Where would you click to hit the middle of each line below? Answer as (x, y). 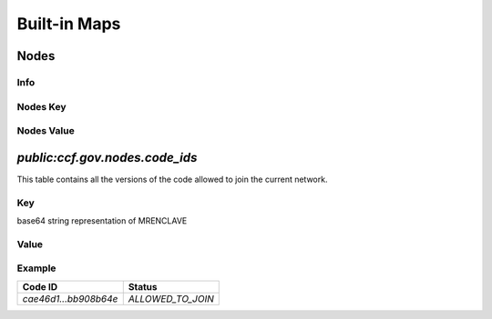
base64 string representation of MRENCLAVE (102, 220)
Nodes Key (42, 106)
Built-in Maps (69, 24)
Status (143, 286)
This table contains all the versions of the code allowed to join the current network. (172, 179)
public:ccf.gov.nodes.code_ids (107, 158)
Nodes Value (46, 131)
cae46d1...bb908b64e (70, 298)
